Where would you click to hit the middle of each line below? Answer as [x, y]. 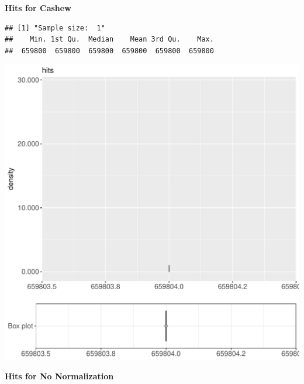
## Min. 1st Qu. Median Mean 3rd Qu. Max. [109, 40]
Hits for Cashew [38, 8]
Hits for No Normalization [59, 376]
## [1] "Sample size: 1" [55, 28]
